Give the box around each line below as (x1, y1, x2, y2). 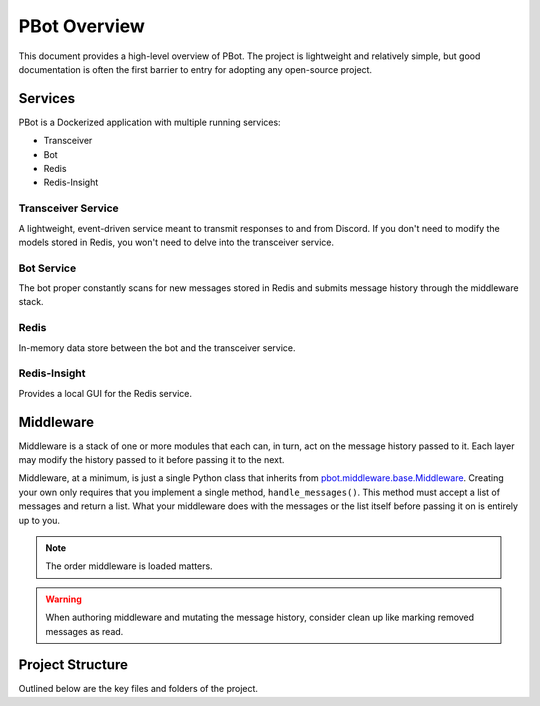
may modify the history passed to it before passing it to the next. (18, 454, 285, 466)
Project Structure (18, 656, 129, 674)
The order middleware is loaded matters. (45, 560, 214, 572)
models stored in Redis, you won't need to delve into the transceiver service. (18, 236, 335, 248)
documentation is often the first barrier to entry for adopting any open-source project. (18, 63, 373, 75)
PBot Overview (18, 15, 145, 37)
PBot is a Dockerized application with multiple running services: (18, 116, 281, 128)
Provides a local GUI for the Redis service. (18, 387, 192, 399)
